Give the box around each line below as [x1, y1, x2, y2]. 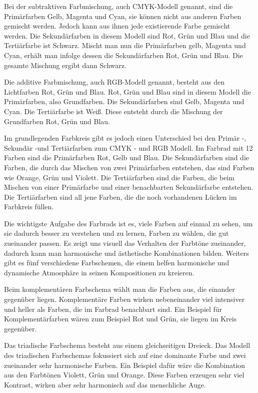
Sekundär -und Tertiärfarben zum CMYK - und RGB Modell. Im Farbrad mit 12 [4, 142, 253, 153]
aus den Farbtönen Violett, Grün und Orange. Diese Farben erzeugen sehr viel [4, 369, 244, 380]
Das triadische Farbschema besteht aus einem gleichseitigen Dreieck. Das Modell [4, 340, 250, 350]
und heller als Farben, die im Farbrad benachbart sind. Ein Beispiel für [4, 303, 222, 314]
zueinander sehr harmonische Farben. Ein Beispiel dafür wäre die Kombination [4, 359, 245, 370]
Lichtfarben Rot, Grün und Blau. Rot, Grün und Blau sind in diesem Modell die [4, 86, 251, 97]
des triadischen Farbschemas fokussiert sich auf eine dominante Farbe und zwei [4, 350, 246, 360]
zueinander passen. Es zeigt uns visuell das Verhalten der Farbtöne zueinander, [4, 238, 246, 248]
